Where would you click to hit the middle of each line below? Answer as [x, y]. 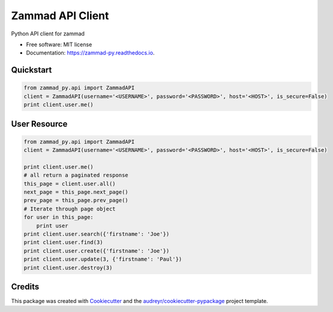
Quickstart [31, 70]
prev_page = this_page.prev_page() [76, 200]
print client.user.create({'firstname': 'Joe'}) [97, 251]
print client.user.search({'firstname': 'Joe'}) [97, 234]
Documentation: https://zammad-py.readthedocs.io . [90, 53]
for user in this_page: [59, 217]
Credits [25, 286]
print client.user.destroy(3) [68, 268]
